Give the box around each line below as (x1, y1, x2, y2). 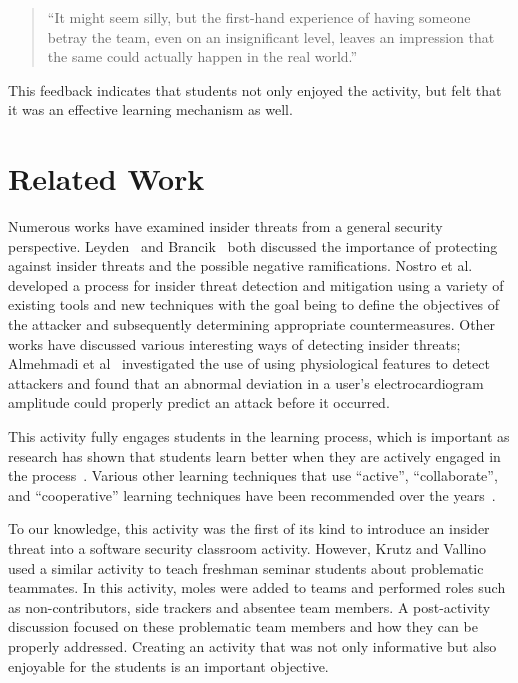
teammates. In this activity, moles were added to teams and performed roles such (8, 577, 506, 598)
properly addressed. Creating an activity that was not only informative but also (8, 635, 497, 656)
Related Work (8, 158, 205, 199)
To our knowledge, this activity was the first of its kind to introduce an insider (8, 518, 490, 539)
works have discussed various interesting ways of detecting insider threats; (8, 333, 461, 354)
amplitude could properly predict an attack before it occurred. (8, 392, 390, 413)
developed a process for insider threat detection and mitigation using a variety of (8, 274, 504, 295)
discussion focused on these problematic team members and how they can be (8, 616, 478, 637)
